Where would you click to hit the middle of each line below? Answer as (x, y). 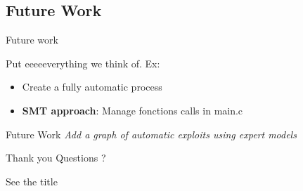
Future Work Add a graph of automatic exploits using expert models (151, 134)
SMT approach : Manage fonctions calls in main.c (133, 110)
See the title (32, 181)
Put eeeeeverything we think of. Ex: (83, 63)
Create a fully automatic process (92, 87)
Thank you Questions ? (56, 158)
